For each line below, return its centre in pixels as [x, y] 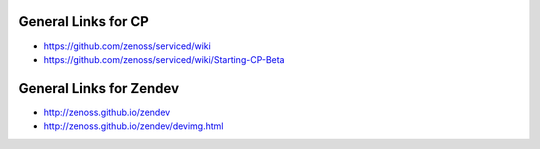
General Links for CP [83, 21]
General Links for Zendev [99, 88]
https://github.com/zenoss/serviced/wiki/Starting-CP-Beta [164, 59]
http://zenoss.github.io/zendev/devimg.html [133, 126]
